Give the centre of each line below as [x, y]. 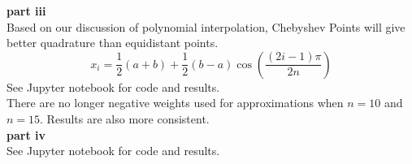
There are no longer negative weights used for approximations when [175, 103]
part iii [26, 11]
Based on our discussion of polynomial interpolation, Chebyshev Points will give [206, 26]
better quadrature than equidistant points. [113, 43]
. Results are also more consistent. [125, 118]
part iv [26, 134]
